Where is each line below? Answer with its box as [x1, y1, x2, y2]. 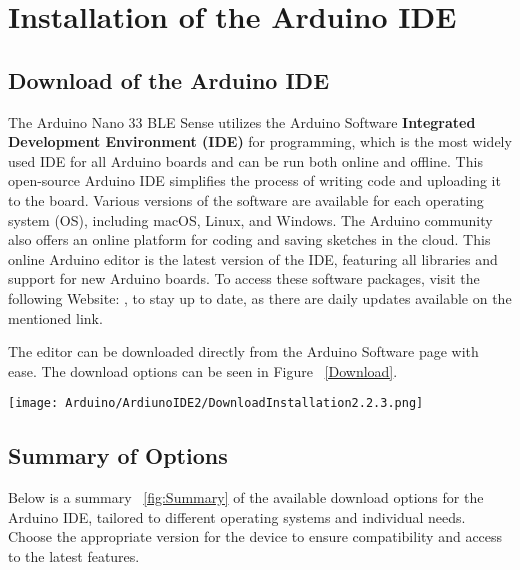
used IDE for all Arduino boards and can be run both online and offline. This [8, 150, 483, 171]
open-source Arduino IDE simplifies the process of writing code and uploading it [8, 170, 501, 191]
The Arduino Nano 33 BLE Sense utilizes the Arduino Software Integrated [8, 111, 476, 132]
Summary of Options [8, 440, 228, 471]
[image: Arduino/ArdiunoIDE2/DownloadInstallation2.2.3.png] [8, 396, 424, 411]
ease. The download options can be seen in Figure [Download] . [8, 360, 398, 381]
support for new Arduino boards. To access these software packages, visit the [8, 268, 480, 289]
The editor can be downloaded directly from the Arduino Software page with [8, 341, 479, 362]
